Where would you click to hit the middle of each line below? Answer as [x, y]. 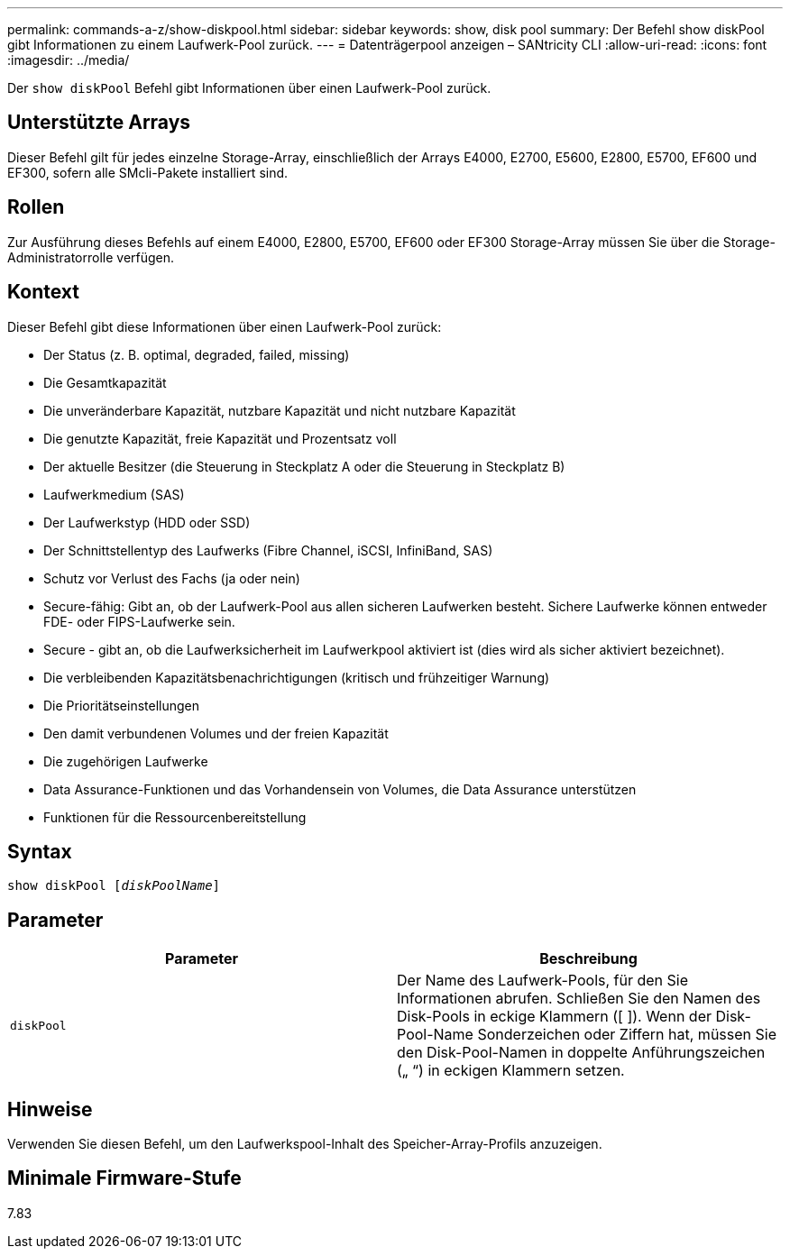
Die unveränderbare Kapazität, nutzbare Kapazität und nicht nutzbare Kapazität [280, 410]
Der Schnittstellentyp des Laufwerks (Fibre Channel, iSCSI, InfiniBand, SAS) [268, 550]
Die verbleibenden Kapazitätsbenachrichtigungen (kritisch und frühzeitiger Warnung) [297, 677]
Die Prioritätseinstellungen [122, 705]
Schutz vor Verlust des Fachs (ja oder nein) [172, 578]
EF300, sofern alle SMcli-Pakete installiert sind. [148, 172]
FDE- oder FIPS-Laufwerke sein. [139, 621]
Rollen [36, 207]
